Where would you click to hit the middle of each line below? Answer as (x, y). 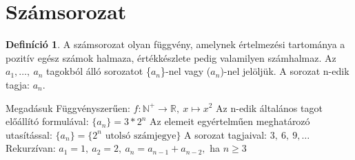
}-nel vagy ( (185, 71)
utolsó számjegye (141, 136)
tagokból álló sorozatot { (99, 71)
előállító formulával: (47, 121)
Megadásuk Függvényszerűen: (68, 107)
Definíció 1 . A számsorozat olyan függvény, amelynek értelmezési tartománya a (175, 44)
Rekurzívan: (31, 148)
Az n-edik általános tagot (269, 107)
